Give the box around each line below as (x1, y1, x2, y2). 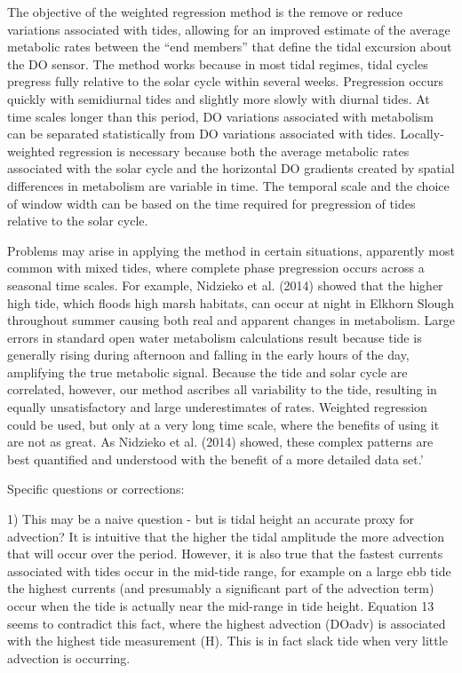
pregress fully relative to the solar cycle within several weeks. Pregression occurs (7, 72, 444, 91)
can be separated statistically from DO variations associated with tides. (7, 124, 396, 143)
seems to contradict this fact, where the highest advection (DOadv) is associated (7, 614, 446, 632)
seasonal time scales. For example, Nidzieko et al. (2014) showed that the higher (7, 275, 443, 294)
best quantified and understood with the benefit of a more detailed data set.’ (7, 449, 424, 468)
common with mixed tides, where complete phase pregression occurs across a (7, 258, 425, 277)
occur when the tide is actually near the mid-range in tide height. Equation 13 (7, 597, 434, 614)
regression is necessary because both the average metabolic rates (59, 141, 410, 160)
